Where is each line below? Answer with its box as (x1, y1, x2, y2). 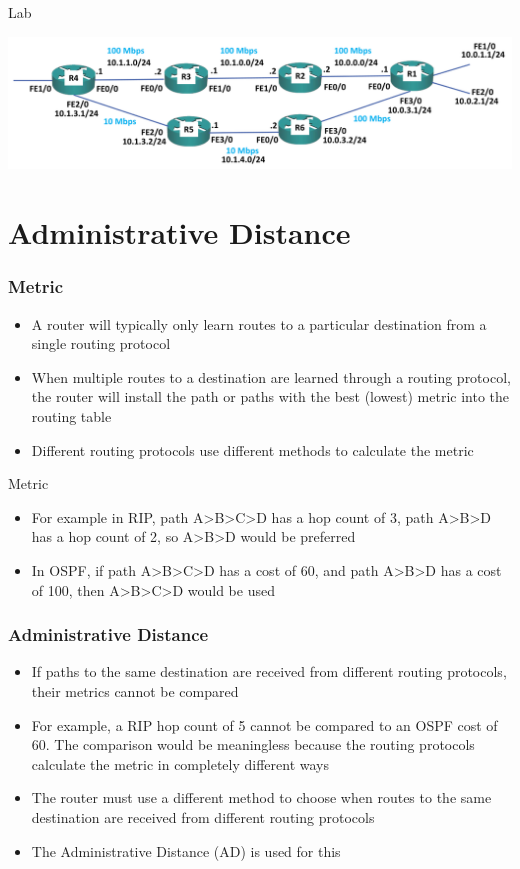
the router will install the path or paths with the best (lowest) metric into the (31, 386, 510, 407)
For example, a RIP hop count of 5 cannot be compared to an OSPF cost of (31, 714, 498, 735)
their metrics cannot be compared (31, 681, 239, 702)
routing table (31, 406, 112, 427)
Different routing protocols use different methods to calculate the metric (31, 439, 474, 460)
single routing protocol (31, 333, 171, 354)
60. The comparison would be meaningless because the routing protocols (31, 734, 475, 755)
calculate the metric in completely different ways (31, 753, 330, 774)
